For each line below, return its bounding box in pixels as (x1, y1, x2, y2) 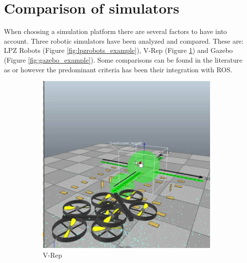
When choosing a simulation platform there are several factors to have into (4, 26, 227, 36)
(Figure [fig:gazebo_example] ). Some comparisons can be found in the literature (4, 54, 243, 65)
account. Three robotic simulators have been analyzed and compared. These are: (4, 35, 244, 46)
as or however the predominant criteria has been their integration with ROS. (4, 64, 232, 74)
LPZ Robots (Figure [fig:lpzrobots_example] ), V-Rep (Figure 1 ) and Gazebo (4, 45, 233, 55)
